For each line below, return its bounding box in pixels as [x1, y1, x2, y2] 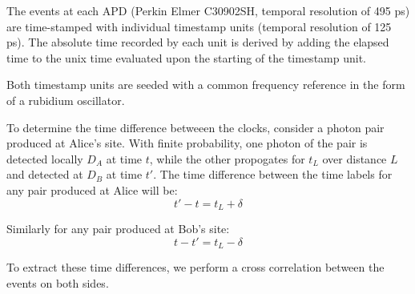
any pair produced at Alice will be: [6, 181, 178, 198]
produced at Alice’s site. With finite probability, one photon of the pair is [6, 135, 368, 151]
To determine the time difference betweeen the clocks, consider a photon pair [6, 119, 385, 135]
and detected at [6, 166, 83, 183]
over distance [322, 150, 387, 167]
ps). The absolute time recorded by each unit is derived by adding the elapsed [6, 34, 389, 50]
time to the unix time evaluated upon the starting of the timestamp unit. [6, 49, 366, 66]
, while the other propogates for [149, 150, 305, 167]
